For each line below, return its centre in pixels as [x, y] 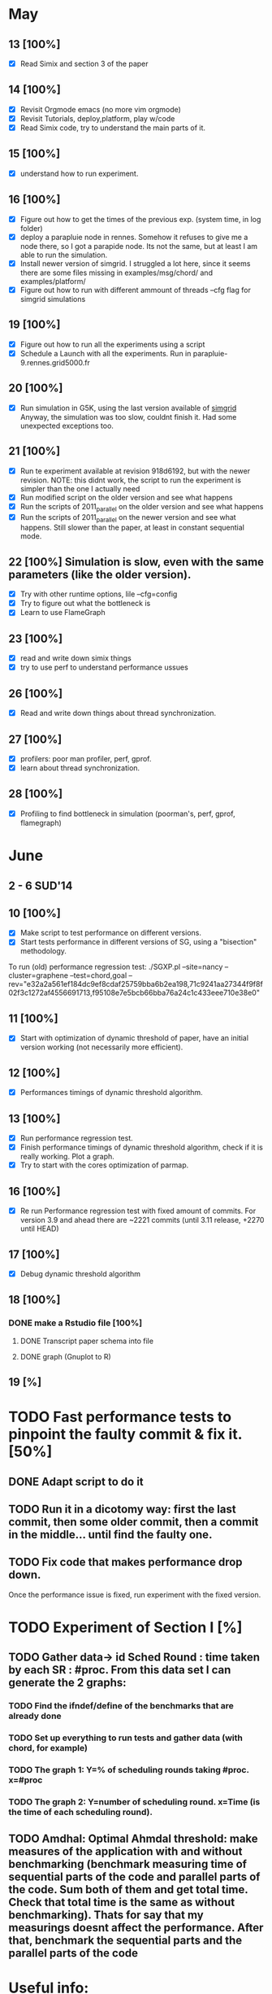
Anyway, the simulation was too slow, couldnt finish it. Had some [128, 417]
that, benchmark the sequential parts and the [125, 1940]
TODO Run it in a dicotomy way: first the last [123, 1510]
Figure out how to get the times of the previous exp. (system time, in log [140, 219]
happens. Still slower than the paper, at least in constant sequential [132, 528]
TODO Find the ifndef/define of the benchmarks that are [121, 1706]
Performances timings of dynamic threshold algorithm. [111, 1093]
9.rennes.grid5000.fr [55, 362]
